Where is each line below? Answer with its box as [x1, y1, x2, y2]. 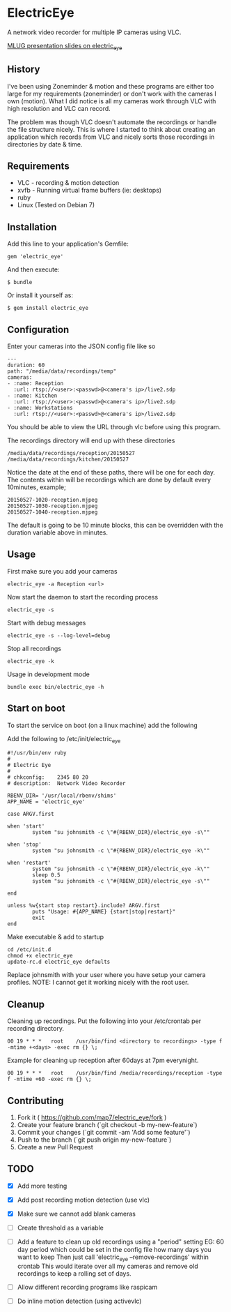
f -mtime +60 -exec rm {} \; [7, 1076, 92, 1083]
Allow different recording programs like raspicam [17, 1283, 158, 1291]
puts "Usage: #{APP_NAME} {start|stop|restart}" [32, 909, 176, 916]
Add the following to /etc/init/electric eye [7, 734, 121, 745]
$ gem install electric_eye [7, 305, 89, 312]
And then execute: [7, 265, 60, 274]
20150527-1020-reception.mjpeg [7, 496, 98, 503]
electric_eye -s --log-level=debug [7, 632, 111, 639]
